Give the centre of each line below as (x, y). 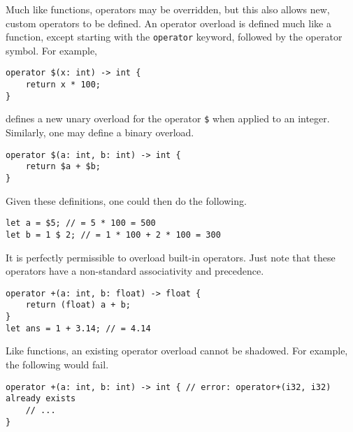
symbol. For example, (51, 50)
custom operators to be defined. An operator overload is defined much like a (168, 23)
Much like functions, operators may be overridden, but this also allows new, (168, 9)
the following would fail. (57, 364)
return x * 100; (63, 85)
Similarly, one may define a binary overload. (100, 132)
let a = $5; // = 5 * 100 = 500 (81, 223)
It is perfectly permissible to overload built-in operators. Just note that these (171, 257)
